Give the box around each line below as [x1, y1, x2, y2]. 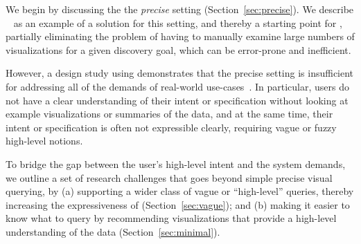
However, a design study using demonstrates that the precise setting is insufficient [6, 66, 354, 80]
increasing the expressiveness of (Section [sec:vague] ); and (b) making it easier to [6, 197, 350, 212]
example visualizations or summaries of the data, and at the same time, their [6, 106, 333, 121]
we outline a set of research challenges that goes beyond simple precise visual [6, 170, 333, 185]
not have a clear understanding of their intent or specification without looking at [6, 93, 349, 107]
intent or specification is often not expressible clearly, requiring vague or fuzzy [6, 120, 337, 134]
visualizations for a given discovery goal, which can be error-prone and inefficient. [6, 42, 351, 57]
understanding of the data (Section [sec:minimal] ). [6, 224, 220, 238]
